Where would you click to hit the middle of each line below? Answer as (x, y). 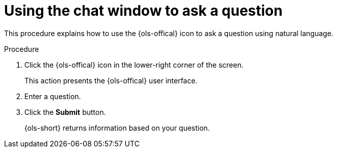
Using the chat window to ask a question (143, 11)
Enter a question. (53, 96)
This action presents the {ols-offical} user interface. (111, 80)
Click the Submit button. (65, 112)
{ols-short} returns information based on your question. (117, 128)
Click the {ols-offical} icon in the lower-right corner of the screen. (134, 65)
